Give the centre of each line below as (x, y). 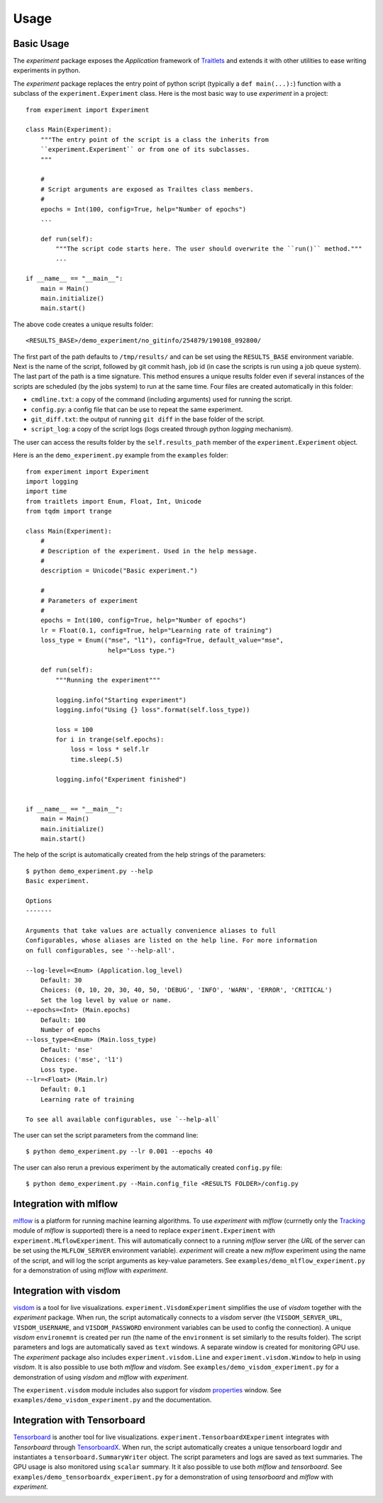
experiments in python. (47, 70)
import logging (52, 481)
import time (46, 492)
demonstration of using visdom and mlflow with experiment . (101, 1377)
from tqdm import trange (69, 511)
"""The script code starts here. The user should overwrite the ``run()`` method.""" (209, 249)
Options (39, 900)
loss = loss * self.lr (110, 749)
